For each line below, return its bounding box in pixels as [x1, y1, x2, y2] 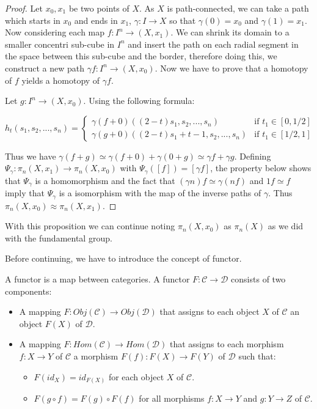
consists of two [231, 273, 286, 286]
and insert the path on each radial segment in [128, 37, 299, 50]
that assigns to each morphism [169, 337, 284, 350]
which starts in [5, 13, 60, 26]
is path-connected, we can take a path [167, 2, 309, 14]
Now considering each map [5, 26, 105, 39]
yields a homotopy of [21, 73, 100, 86]
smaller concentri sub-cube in [5, 37, 115, 50]
